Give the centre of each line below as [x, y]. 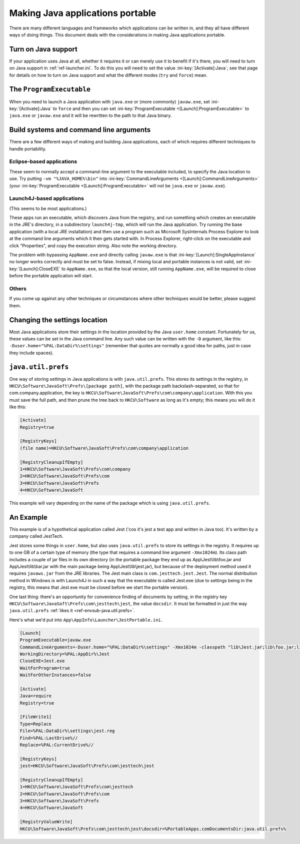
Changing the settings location [58, 320]
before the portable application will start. [51, 276]
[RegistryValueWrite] [46, 822]
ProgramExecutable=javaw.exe [55, 640]
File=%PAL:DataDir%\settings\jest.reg [67, 731]
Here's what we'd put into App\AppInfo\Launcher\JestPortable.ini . [86, 620]
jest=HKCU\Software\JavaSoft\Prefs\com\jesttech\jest [87, 766]
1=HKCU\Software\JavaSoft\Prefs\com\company [75, 469]
